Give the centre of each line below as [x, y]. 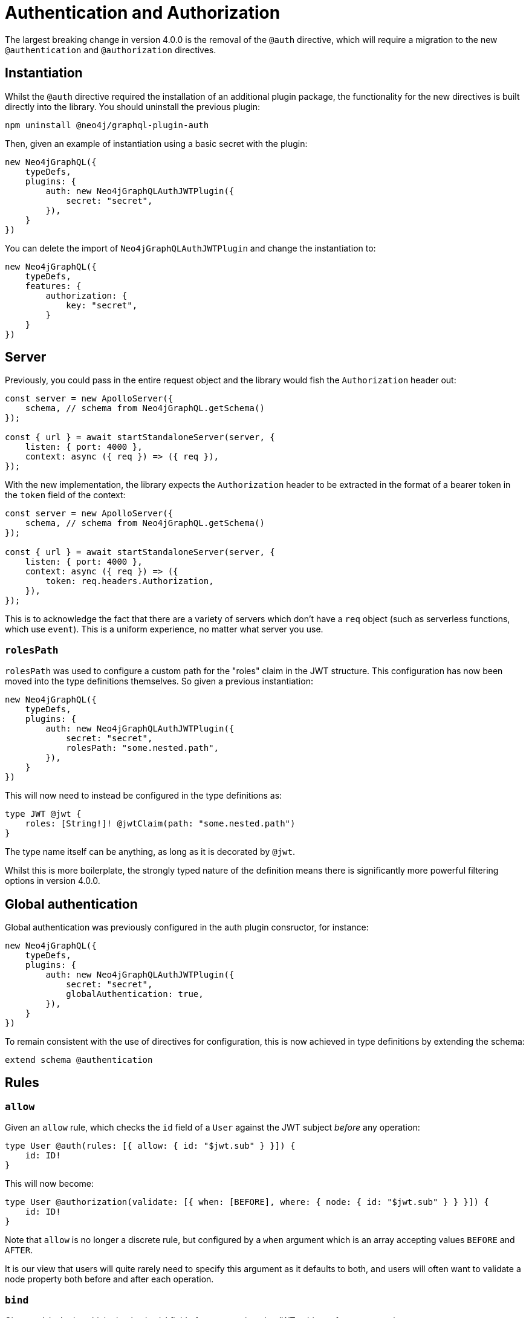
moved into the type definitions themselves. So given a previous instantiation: [159, 681]
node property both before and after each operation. [109, 1279]
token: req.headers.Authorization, [130, 581]
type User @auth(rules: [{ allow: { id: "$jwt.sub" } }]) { [150, 1146]
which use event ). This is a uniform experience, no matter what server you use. [164, 629]
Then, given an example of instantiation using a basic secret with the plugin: [156, 143]
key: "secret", [102, 305]
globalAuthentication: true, [135, 994]
